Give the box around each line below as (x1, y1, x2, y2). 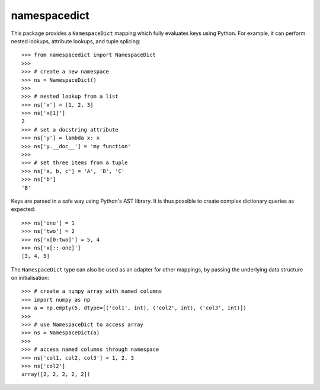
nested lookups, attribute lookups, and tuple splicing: (11, 37, 140, 44)
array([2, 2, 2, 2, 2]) (21, 371, 91, 378)
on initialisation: (11, 274, 50, 282)
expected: (11, 206, 36, 213)
